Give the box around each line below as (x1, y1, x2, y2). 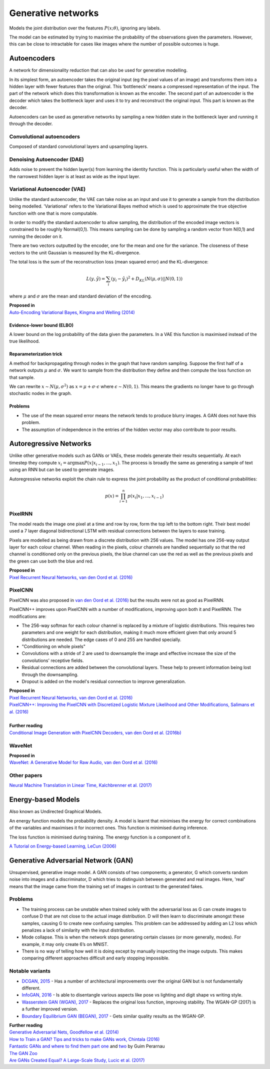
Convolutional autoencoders (9, 133, 80, 140)
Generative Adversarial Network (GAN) (9, 856, 133, 864)
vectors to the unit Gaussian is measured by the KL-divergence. (9, 249, 140, 255)
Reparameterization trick (9, 351, 62, 357)
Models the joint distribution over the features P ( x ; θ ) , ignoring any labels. (9, 25, 161, 31)
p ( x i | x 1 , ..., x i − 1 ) (127, 493, 164, 500)
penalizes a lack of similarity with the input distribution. (21, 927, 135, 933)
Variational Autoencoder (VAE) (9, 185, 86, 192)
